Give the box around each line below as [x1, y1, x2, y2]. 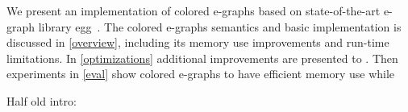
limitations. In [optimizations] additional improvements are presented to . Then [6, 49, 398, 66]
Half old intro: [6, 92, 77, 109]
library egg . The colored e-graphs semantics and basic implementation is [38, 18, 402, 35]
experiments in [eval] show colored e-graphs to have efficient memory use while [6, 65, 395, 82]
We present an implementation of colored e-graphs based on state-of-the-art [6, 2, 381, 19]
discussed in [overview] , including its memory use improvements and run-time [6, 34, 389, 51]
